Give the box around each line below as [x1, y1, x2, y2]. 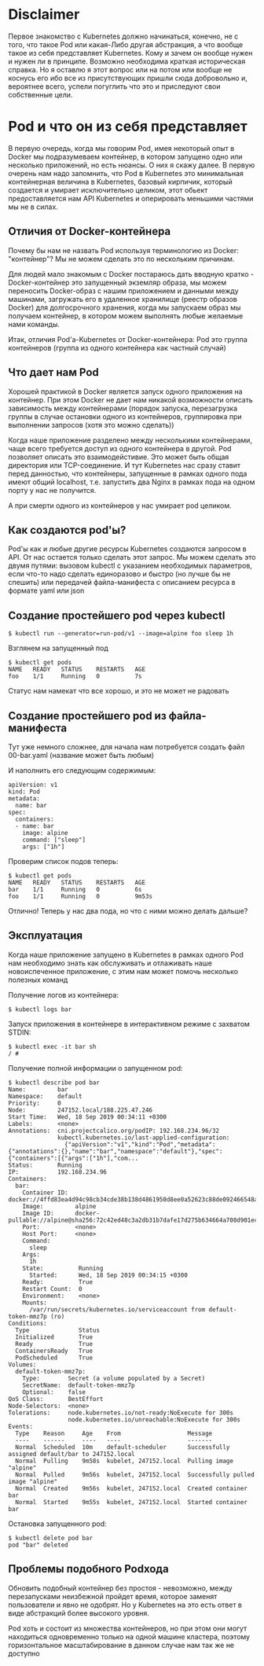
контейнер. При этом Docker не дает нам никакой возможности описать [8, 395, 253, 404]
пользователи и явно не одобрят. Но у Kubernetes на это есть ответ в [8, 1600, 242, 1609]
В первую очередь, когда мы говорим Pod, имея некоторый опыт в [8, 143, 235, 153]
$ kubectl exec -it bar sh [8, 1043, 97, 1050]
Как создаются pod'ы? [8, 523, 126, 536]
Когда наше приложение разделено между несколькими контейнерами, [8, 435, 253, 445]
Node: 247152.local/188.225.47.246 [8, 1106, 153, 1114]
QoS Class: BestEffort [8, 1395, 104, 1403]
